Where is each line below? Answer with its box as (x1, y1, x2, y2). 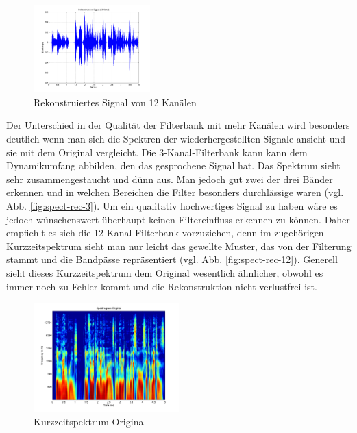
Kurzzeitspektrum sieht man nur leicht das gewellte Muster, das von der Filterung (6, 238, 352, 253)
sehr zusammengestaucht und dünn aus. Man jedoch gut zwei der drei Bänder (6, 171, 333, 186)
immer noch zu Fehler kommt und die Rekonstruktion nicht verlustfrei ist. (6, 279, 317, 293)
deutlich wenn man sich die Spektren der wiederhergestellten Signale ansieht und (6, 131, 346, 145)
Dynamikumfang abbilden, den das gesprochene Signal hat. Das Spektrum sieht (6, 158, 341, 173)
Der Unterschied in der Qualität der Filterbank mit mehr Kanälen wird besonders (6, 118, 350, 132)
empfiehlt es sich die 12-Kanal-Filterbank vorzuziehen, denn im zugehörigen (6, 225, 324, 240)
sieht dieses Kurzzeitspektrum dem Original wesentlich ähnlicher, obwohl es (6, 265, 323, 280)
